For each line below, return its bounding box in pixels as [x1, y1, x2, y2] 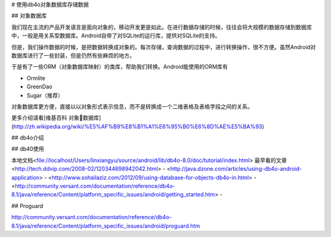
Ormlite [26, 74, 45, 82]
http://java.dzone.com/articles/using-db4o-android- [170, 165, 302, 173]
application [11, 174, 40, 181]
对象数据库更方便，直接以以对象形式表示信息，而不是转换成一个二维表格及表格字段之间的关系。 [11, 103, 253, 110]
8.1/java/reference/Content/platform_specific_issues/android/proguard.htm [11, 222, 200, 230]
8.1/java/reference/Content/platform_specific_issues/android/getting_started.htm [11, 191, 215, 198]
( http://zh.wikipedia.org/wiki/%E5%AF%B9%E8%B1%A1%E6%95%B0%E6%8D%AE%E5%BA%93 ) [11, 123, 265, 130]
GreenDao [26, 83, 53, 90]
